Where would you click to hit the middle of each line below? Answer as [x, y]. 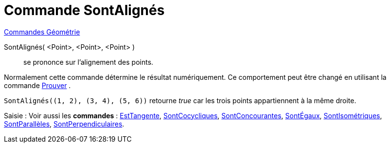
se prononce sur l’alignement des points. [89, 62]
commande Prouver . [37, 85]
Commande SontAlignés [84, 10]
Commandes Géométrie [42, 32]
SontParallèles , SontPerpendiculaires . [64, 124]
